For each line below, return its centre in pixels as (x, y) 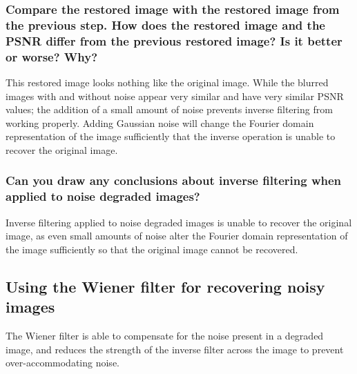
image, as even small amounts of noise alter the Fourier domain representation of (177, 236)
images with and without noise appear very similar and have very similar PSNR (175, 96)
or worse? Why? (52, 56)
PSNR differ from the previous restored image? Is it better (174, 40)
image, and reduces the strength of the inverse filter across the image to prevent (175, 349)
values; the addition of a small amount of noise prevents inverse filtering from (169, 109)
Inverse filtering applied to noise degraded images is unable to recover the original (179, 222)
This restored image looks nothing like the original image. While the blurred (167, 82)
